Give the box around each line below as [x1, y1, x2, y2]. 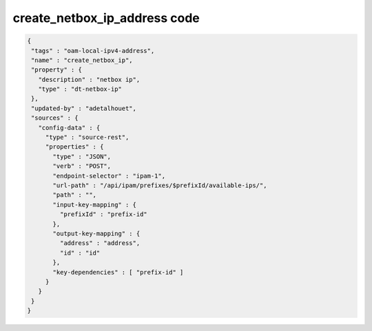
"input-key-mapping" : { [52, 200, 137, 209]
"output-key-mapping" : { [52, 229, 141, 237]
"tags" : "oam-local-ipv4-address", [31, 47, 155, 54]
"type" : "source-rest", [45, 134, 130, 141]
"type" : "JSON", [52, 152, 112, 160]
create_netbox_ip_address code [12, 10, 200, 25]
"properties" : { [45, 143, 104, 151]
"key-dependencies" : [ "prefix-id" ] [52, 268, 184, 276]
